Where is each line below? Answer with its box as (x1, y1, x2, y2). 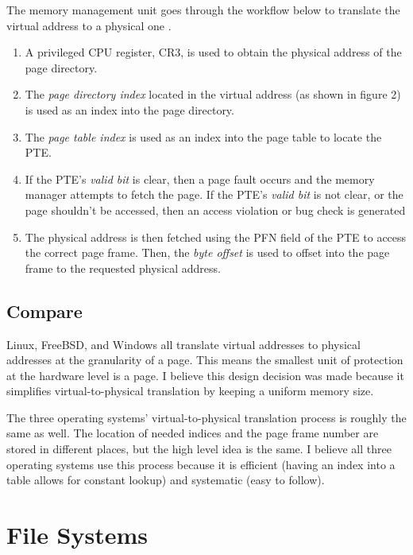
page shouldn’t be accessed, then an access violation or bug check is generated (25, 201, 406, 218)
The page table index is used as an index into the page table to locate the (25, 128, 382, 145)
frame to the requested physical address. (25, 259, 221, 276)
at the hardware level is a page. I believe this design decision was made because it (6, 367, 404, 383)
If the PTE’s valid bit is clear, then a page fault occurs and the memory (25, 170, 375, 187)
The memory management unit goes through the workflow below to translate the (6, 2, 400, 17)
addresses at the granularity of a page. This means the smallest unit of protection (6, 351, 403, 368)
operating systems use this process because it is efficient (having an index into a (6, 456, 396, 472)
